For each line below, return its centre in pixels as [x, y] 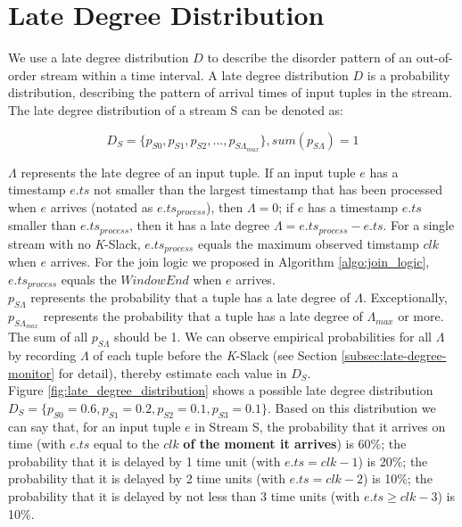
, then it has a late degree [200, 225]
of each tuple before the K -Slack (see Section [215, 355]
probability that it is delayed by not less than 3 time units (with [184, 496]
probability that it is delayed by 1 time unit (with [144, 461]
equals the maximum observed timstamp [308, 243]
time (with [37, 444]
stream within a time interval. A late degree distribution [194, 74]
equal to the [126, 444]
